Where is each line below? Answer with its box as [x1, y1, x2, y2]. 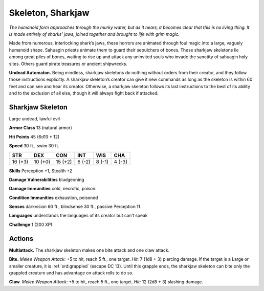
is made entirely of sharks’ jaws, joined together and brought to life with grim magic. [9, 31, 180, 37]
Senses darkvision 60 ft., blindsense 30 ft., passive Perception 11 [9, 203, 140, 210]
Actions [9, 234, 34, 243]
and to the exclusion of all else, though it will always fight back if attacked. [9, 90, 159, 96]
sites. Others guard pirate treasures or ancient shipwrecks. [9, 61, 128, 67]
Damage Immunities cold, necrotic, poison [9, 186, 95, 192]
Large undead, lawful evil [9, 115, 60, 122]
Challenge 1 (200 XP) [9, 222, 53, 227]
